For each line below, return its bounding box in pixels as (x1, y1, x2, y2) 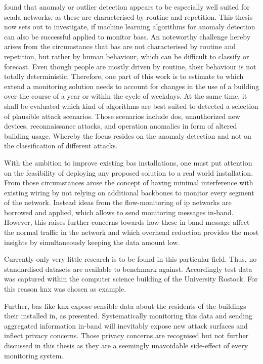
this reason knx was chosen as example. (4, 284, 126, 294)
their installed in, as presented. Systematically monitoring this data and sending (4, 310, 253, 321)
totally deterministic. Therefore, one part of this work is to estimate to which (4, 71, 244, 82)
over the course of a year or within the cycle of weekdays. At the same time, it (4, 91, 247, 101)
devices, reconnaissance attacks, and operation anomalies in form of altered (4, 120, 237, 131)
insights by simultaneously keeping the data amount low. (4, 236, 180, 247)
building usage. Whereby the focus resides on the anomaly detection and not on (4, 130, 251, 141)
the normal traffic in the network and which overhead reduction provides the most (4, 227, 259, 237)
